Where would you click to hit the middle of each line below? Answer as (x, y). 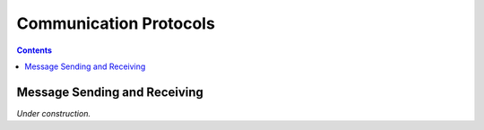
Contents (35, 50)
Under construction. (54, 113)
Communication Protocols (116, 23)
